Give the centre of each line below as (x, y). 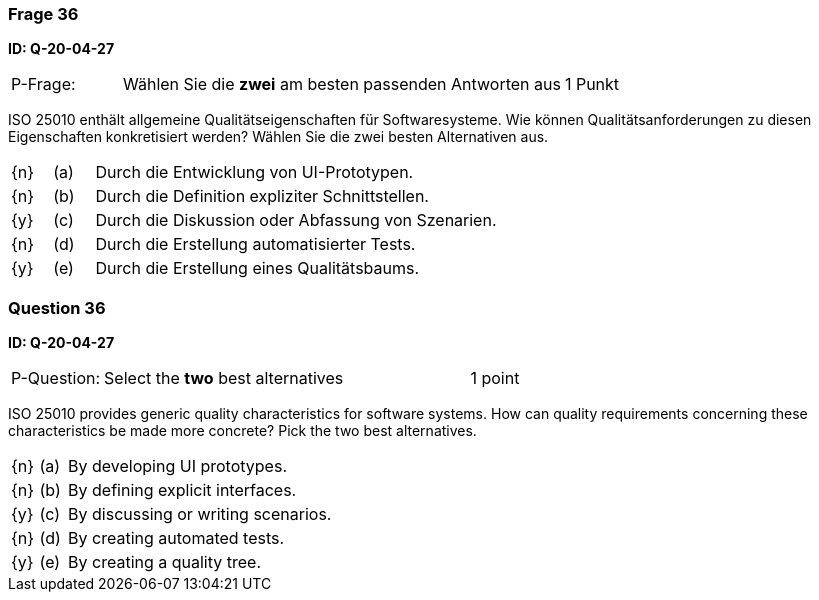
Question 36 (57, 307)
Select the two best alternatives (224, 378)
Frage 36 (43, 14)
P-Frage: (43, 84)
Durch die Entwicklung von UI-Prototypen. (254, 172)
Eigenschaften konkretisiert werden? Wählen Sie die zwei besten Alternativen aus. (278, 137)
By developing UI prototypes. (177, 466)
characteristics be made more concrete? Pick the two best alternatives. (242, 431)
